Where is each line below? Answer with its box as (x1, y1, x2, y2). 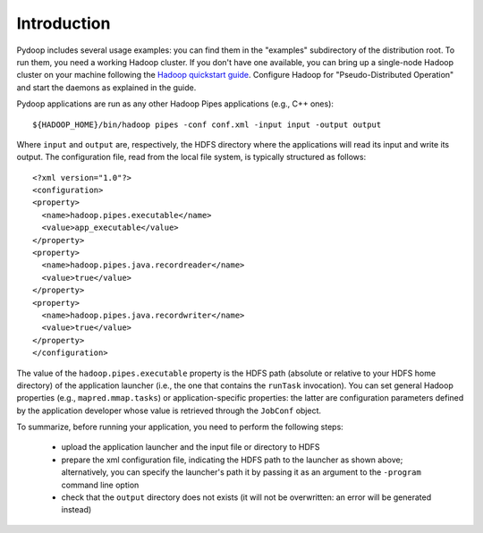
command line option (61, 479, 140, 490)
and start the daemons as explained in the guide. (16, 81, 197, 93)
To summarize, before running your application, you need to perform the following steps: (16, 421, 343, 433)
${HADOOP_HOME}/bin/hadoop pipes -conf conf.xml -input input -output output (32, 119, 382, 130)
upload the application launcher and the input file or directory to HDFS (61, 442, 321, 453)
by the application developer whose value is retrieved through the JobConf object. (16, 405, 322, 416)
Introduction (16, 13, 111, 33)
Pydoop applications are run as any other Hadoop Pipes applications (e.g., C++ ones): (16, 98, 335, 109)
